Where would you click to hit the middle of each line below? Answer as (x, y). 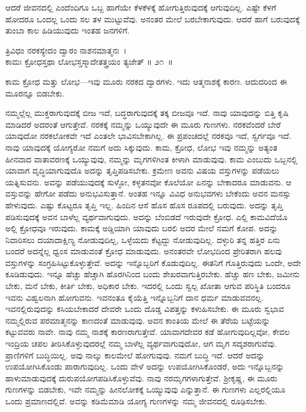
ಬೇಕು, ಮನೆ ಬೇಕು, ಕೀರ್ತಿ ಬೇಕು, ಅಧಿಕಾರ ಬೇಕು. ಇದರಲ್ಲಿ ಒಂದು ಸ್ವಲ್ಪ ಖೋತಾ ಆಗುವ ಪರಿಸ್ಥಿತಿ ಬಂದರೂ (148, 286)
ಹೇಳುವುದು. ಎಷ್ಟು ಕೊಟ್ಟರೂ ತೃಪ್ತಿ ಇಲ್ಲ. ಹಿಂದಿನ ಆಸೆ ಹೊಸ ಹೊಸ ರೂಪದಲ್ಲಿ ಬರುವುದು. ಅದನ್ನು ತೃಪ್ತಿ (144, 205)
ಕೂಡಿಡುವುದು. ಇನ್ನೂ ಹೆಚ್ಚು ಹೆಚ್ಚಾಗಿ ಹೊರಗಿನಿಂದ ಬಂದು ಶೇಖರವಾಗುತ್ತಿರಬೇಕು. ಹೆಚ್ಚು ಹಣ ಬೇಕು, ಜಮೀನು (153, 274)
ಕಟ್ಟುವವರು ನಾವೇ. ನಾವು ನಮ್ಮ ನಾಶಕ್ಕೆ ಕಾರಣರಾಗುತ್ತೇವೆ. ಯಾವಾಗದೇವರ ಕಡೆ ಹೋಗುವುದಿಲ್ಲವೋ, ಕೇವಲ (148, 332)
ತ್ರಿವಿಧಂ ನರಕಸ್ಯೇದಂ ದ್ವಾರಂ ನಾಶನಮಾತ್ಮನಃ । (66, 50)
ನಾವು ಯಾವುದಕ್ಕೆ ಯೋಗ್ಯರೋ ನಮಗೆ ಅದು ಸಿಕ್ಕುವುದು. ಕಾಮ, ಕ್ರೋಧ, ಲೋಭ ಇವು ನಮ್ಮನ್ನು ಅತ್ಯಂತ (142, 147)
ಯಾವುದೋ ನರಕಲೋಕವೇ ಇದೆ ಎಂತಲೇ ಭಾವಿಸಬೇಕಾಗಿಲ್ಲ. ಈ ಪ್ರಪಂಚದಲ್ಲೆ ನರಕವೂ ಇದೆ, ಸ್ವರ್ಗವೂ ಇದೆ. (149, 136)
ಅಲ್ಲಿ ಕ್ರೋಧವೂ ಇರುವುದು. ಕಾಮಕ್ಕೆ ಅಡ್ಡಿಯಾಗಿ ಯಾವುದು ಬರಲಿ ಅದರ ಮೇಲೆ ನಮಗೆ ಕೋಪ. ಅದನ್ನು (142, 228)
